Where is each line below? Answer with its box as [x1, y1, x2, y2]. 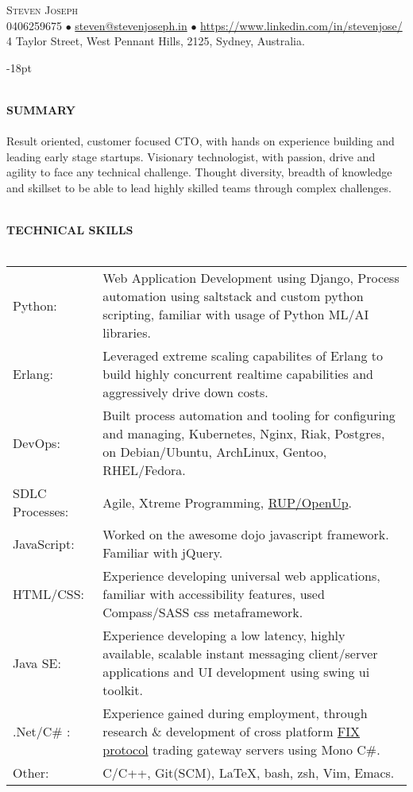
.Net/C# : [13, 722, 71, 741]
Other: [13, 763, 49, 782]
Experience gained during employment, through [102, 704, 368, 723]
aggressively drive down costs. [102, 383, 268, 402]
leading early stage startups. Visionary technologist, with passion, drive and [6, 148, 376, 164]
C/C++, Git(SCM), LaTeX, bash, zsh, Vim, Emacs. [102, 763, 395, 782]
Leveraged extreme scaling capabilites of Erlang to [102, 346, 384, 365]
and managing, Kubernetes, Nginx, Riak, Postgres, [102, 424, 385, 443]
